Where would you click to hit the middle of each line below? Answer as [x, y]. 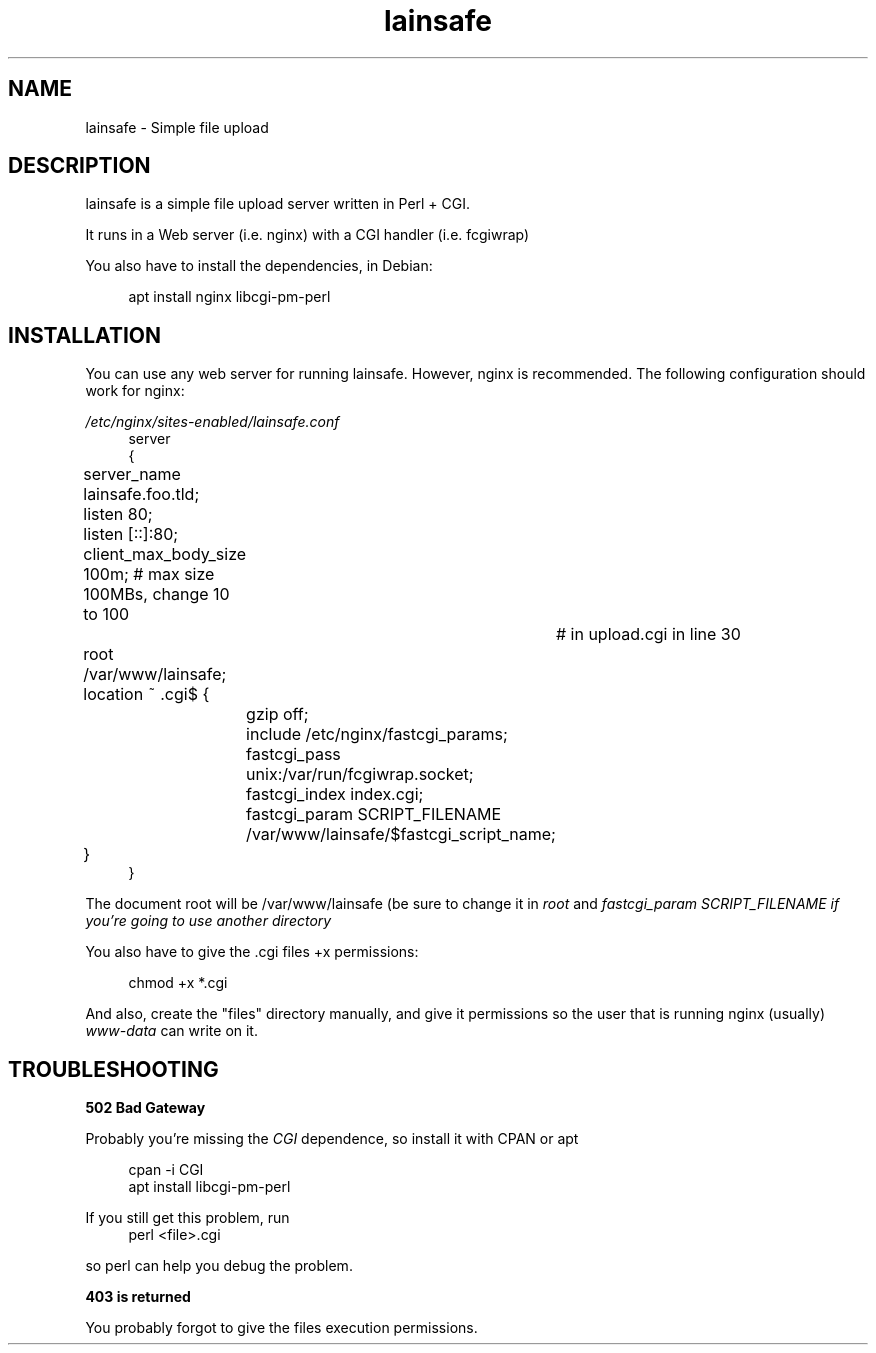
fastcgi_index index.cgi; [335, 794]
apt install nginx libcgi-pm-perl [229, 297]
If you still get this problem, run [187, 1218]
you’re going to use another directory [208, 921]
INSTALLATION [84, 335]
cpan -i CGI [166, 1170]
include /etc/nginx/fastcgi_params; [377, 734]
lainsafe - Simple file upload [177, 127]
